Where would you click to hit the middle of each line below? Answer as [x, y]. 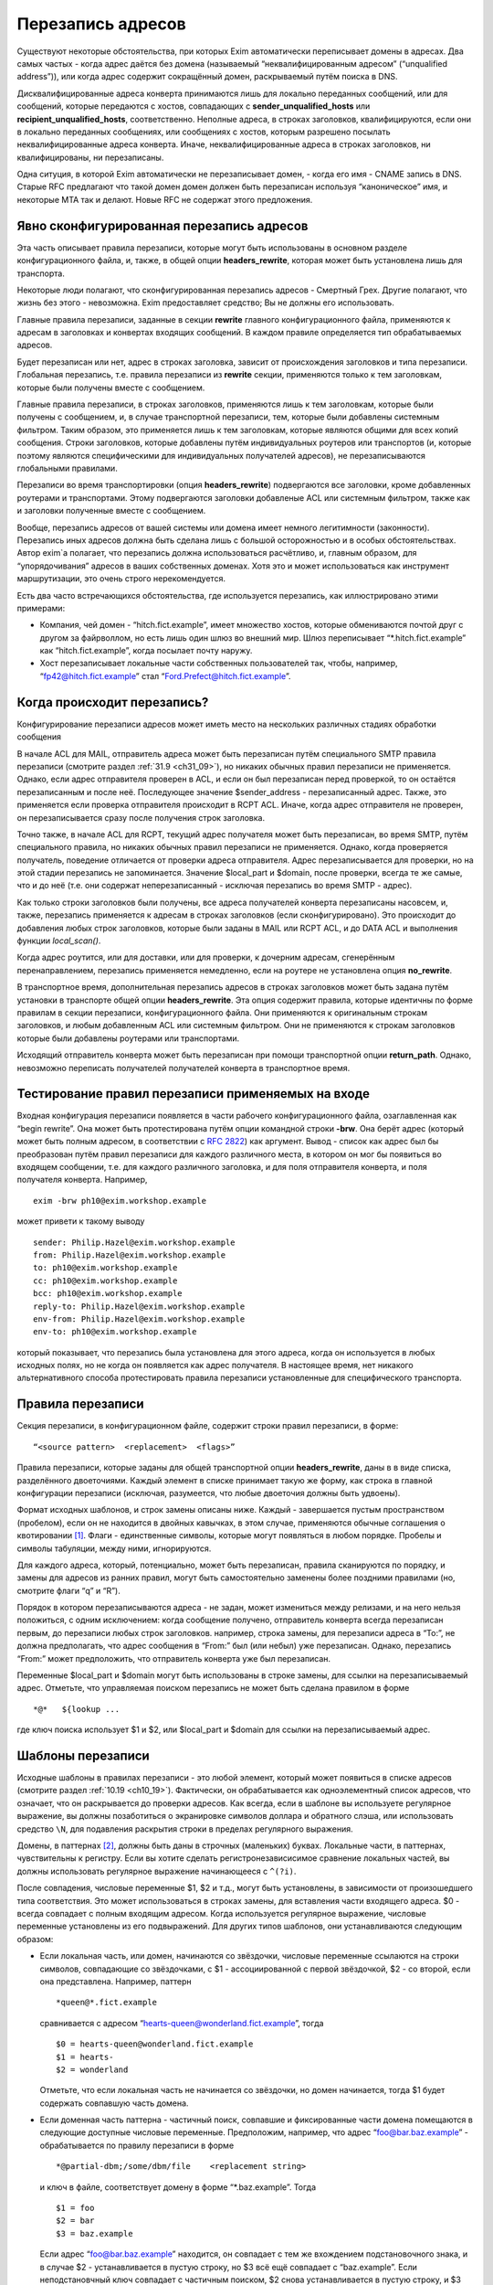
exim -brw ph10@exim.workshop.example [120, 1201]
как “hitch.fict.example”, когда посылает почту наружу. [146, 651]
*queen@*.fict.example [107, 2003]
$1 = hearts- [85, 2057]
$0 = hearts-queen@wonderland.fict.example [155, 2044]
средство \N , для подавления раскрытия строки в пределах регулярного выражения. [185, 1829]
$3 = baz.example [94, 2233]
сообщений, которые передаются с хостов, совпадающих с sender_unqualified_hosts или [194, 106]
